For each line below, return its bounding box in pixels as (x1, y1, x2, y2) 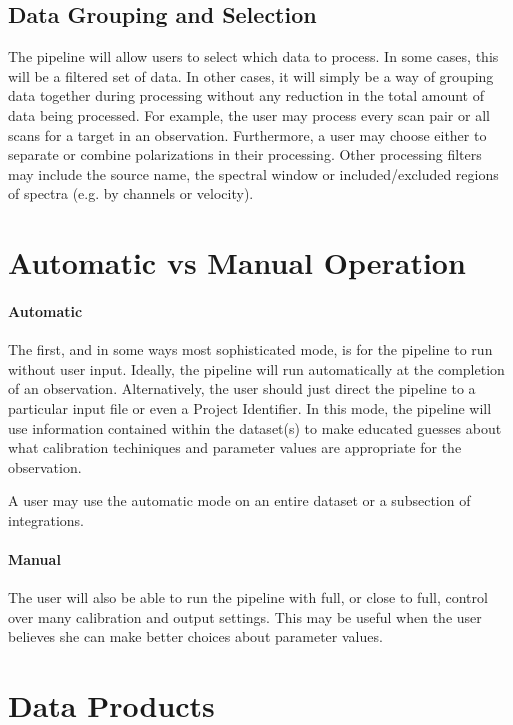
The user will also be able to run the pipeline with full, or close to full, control (8, 587, 488, 608)
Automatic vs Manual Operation (8, 242, 466, 283)
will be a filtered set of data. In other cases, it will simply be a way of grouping (8, 65, 494, 86)
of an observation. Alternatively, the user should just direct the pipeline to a (8, 378, 476, 399)
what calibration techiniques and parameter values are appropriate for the (8, 437, 462, 458)
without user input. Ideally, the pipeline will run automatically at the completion (8, 358, 505, 379)
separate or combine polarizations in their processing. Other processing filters (8, 144, 482, 165)
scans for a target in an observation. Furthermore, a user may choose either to (8, 124, 487, 145)
